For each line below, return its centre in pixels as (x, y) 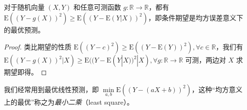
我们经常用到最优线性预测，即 (51, 89)
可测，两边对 (206, 60)
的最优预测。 (24, 29)
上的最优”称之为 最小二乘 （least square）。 (69, 102)
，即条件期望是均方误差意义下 (195, 17)
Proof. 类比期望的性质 (38, 47)
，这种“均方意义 (217, 89)
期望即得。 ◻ (25, 72)
